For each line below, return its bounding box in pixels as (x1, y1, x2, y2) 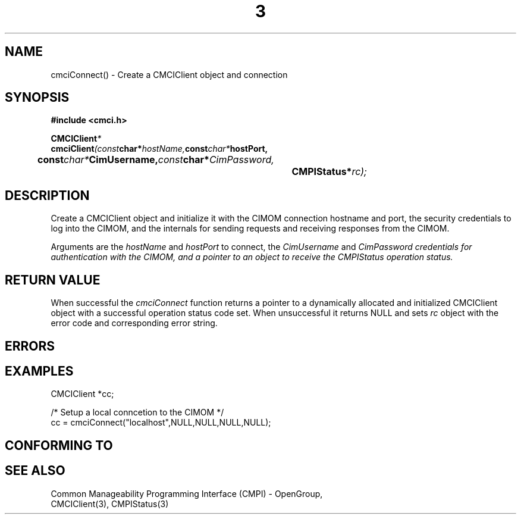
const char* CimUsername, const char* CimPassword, (37, 154, 274, 166)
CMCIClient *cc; (51, 389, 114, 399)
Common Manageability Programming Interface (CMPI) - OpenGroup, (51, 488, 323, 499)
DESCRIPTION (5, 187, 90, 203)
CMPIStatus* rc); (291, 165, 367, 178)
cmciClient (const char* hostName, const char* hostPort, (51, 143, 268, 154)
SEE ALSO (5, 463, 65, 479)
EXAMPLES (5, 363, 74, 379)
